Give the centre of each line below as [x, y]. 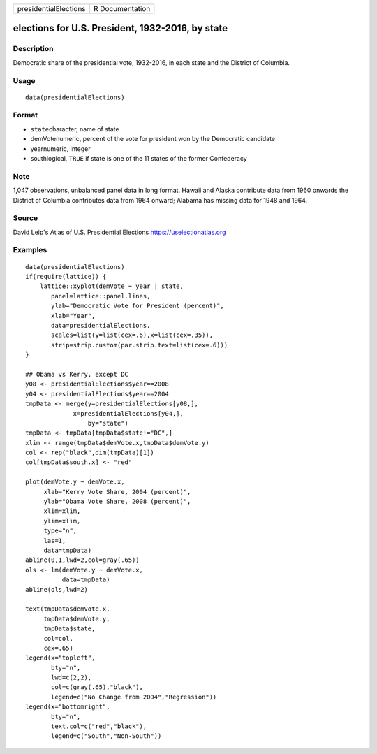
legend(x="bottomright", [68, 707]
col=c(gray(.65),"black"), [97, 687]
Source [25, 218]
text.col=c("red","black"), [99, 726]
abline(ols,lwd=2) [57, 589]
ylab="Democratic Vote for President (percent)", [138, 306]
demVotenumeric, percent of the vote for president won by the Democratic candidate [153, 139]
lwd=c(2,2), [72, 677]
